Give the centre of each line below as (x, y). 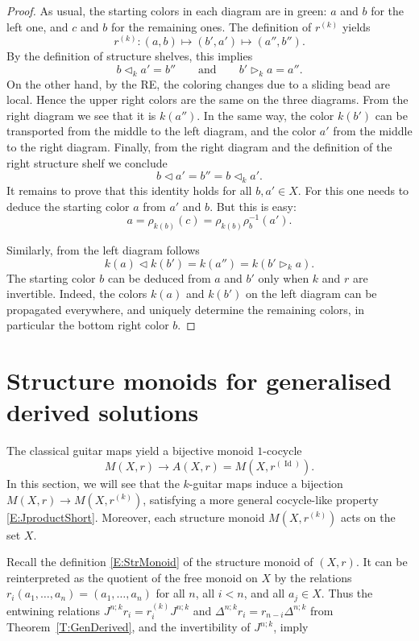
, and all (264, 593)
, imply (291, 627)
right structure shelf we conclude (87, 162)
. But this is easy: (253, 206)
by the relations (313, 577)
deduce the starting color (68, 206)
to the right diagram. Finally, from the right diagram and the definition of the (199, 146)
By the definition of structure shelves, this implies (130, 56)
